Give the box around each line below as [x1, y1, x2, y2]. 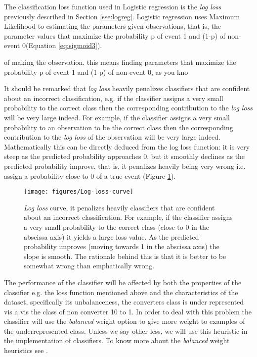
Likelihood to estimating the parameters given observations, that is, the [4, 21, 221, 31]
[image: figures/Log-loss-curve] [24, 188, 133, 196]
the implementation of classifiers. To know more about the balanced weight [4, 335, 230, 346]
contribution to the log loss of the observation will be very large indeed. [4, 132, 220, 142]
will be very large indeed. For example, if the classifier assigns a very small [4, 112, 230, 122]
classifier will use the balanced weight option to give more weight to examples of [4, 316, 245, 326]
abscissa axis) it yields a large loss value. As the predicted [24, 231, 199, 242]
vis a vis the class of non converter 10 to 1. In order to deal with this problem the [4, 306, 252, 316]
